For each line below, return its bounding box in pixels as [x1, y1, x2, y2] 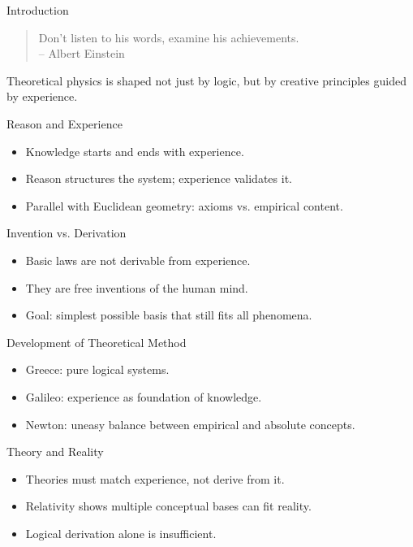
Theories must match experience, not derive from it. [25, 470, 285, 487]
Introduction [6, 2, 69, 18]
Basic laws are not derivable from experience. [25, 251, 251, 268]
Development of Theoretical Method [6, 333, 187, 350]
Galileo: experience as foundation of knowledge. [25, 388, 262, 405]
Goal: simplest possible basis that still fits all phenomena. [25, 306, 312, 323]
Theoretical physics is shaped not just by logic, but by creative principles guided [6, 72, 407, 89]
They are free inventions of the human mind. [25, 279, 248, 296]
